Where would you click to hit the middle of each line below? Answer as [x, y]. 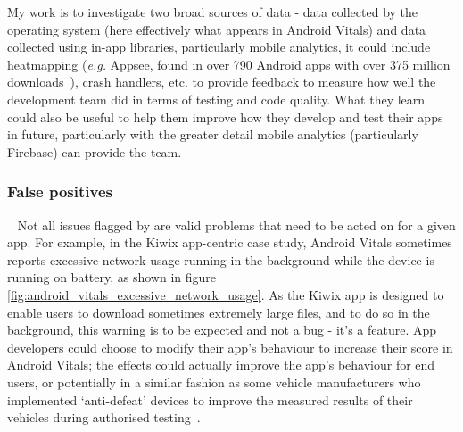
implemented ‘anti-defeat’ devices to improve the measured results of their [210, 399]
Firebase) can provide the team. [95, 151]
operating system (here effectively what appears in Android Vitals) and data [217, 29]
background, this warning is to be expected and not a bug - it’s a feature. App [222, 330]
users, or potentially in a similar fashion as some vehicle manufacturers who [214, 382]
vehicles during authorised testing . [104, 417]
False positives [60, 191]
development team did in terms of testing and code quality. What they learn [216, 99]
